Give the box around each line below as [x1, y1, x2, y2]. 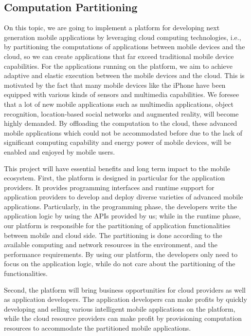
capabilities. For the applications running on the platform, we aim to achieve [4, 60, 233, 71]
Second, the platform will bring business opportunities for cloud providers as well [4, 284, 246, 295]
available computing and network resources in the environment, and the [4, 239, 217, 250]
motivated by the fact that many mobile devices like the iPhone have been [4, 79, 226, 90]
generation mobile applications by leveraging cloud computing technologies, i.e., [4, 32, 241, 42]
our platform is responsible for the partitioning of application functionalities [4, 220, 231, 231]
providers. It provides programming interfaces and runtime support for [4, 182, 215, 192]
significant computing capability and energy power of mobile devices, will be [4, 137, 231, 147]
